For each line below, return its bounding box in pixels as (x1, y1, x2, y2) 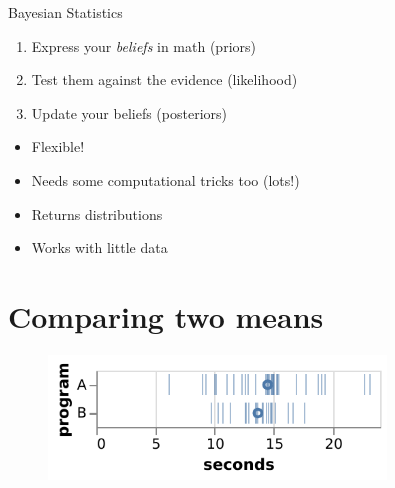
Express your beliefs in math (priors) (31, 35, 256, 56)
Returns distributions (31, 203, 163, 224)
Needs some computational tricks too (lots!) (31, 169, 300, 190)
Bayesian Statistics (8, 2, 123, 22)
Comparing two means (8, 295, 324, 336)
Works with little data (31, 237, 168, 258)
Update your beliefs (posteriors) (31, 102, 227, 123)
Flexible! (31, 136, 85, 157)
